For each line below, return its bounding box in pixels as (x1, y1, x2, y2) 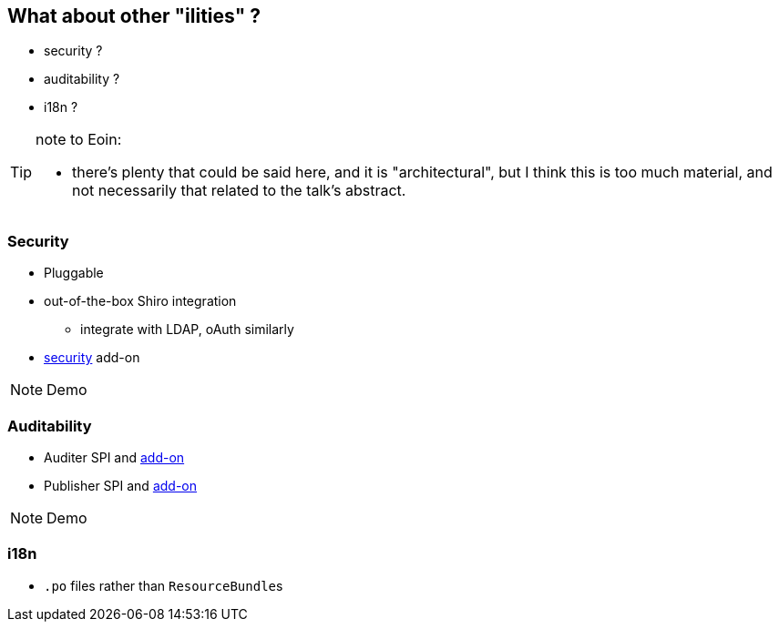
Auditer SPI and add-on (44, 449, 185, 465)
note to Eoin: (36, 130, 122, 149)
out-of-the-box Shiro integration (44, 293, 237, 309)
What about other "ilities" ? (7, 5, 261, 27)
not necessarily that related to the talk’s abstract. (72, 181, 406, 200)
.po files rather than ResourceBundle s (44, 577, 283, 593)
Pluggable (44, 265, 104, 281)
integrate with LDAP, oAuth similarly (80, 321, 294, 338)
